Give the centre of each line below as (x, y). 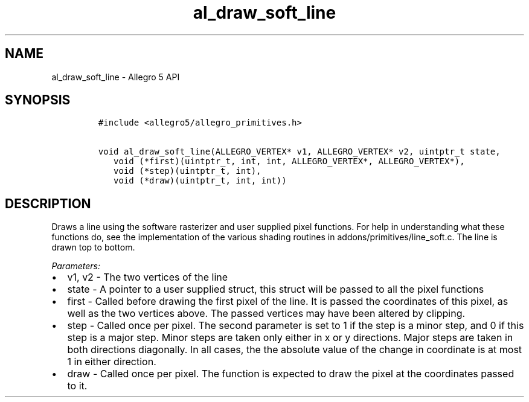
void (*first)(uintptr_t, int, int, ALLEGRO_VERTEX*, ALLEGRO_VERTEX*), (289, 161)
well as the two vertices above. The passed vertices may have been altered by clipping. (266, 314)
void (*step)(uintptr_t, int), (188, 171)
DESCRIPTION (48, 203)
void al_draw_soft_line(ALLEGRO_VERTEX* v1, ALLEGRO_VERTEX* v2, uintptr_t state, (299, 152)
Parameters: (76, 266)
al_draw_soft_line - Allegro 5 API (116, 77)
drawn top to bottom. (93, 247)
